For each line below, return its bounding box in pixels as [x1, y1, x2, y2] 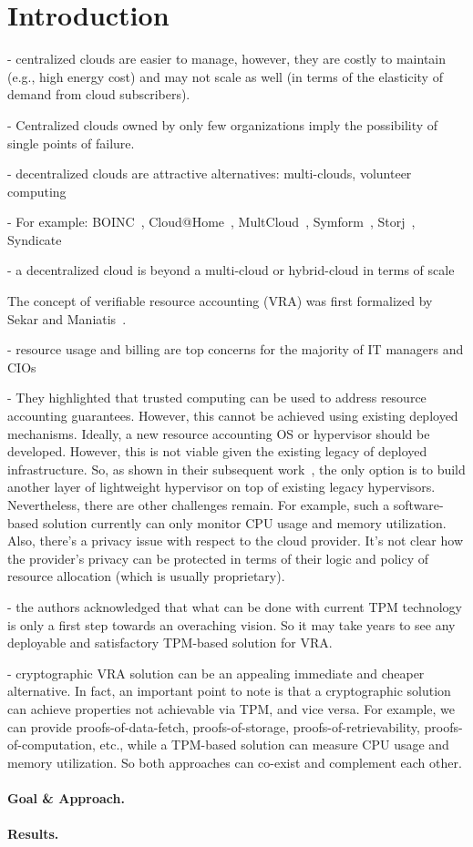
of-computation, [7, 735, 96, 754]
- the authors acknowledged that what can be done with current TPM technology [7, 597, 462, 616]
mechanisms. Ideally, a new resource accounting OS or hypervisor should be [7, 423, 430, 443]
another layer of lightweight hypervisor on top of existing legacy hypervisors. [7, 477, 436, 496]
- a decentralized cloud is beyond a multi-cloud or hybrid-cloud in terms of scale [7, 260, 455, 280]
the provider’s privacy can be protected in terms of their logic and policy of [7, 548, 429, 567]
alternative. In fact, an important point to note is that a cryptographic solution [7, 681, 451, 700]
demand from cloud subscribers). [7, 85, 190, 104]
